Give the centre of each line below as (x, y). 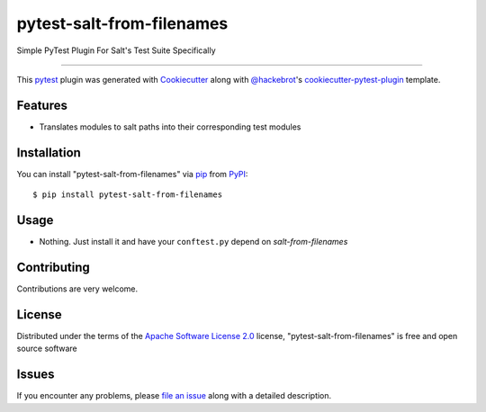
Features (42, 105)
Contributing (53, 267)
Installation (49, 152)
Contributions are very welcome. (77, 289)
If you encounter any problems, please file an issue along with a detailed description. (174, 396)
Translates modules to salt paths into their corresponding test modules (170, 127)
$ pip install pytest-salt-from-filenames (128, 195)
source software (47, 349)
